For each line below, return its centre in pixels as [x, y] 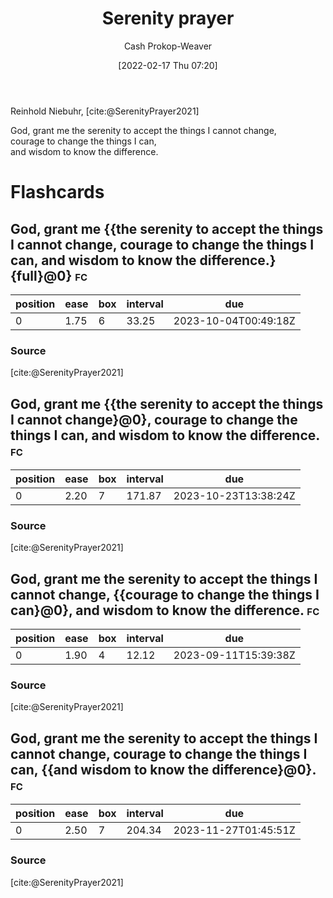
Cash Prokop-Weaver [168, 46]
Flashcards [57, 192]
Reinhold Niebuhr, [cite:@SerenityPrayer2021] [105, 111]
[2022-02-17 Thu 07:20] [168, 65]
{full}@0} [41, 275]
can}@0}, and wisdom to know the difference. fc [165, 610]
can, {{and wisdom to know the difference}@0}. [163, 769]
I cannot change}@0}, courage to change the [154, 419]
